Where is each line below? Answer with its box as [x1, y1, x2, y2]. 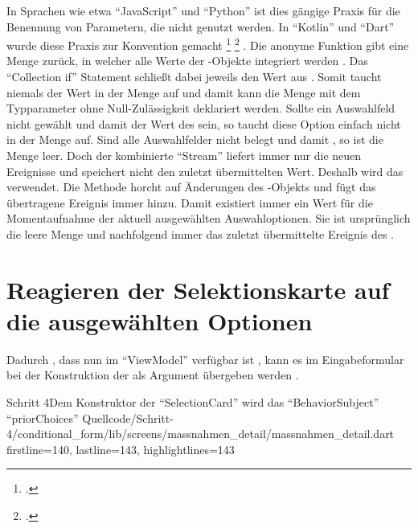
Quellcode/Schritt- [82, 409, 174, 426]
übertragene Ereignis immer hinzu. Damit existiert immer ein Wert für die [6, 194, 373, 211]
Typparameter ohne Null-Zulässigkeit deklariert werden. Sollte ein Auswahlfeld [6, 100, 395, 117]
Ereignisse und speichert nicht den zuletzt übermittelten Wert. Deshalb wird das [6, 162, 404, 179]
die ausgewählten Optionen [6, 304, 313, 337]
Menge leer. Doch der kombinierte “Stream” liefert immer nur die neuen [6, 147, 362, 163]
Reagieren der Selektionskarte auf [6, 272, 390, 305]
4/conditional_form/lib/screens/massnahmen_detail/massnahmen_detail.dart [6, 425, 395, 442]
